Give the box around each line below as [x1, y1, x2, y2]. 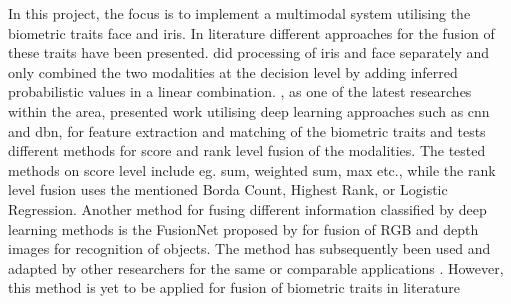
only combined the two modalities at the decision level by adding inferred [8, 61, 458, 82]
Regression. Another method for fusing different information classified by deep [8, 198, 487, 219]
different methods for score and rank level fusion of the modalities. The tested [8, 140, 486, 161]
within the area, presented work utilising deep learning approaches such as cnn [8, 100, 490, 121]
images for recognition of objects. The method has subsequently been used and [8, 238, 491, 259]
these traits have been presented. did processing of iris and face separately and [8, 42, 490, 63]
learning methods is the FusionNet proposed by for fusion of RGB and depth [8, 218, 479, 239]
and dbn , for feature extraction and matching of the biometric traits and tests [8, 120, 486, 141]
